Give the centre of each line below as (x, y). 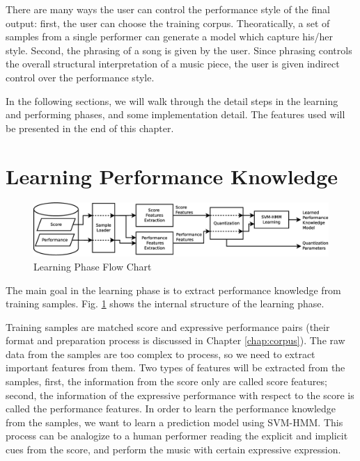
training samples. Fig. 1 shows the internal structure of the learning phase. (165, 304)
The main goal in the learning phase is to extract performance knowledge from (173, 290)
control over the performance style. (80, 77)
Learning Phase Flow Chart (93, 266)
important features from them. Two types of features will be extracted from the (175, 367)
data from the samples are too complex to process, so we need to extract (161, 354)
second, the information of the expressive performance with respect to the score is (180, 395)
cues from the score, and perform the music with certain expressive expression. (173, 450)
